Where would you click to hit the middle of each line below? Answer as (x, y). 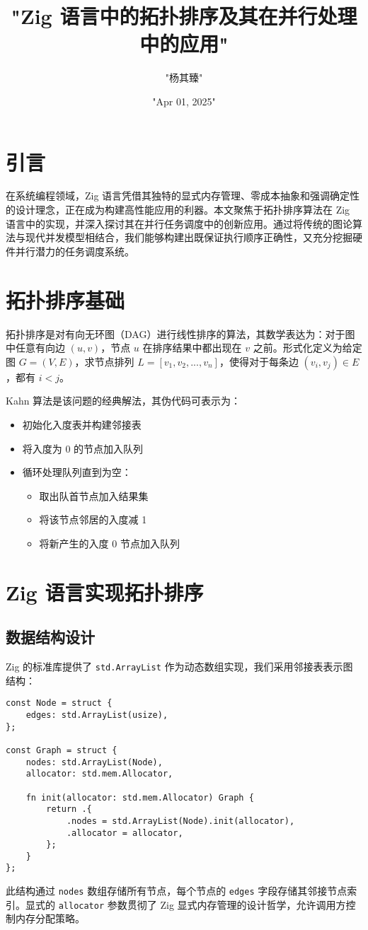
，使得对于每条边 (259, 361)
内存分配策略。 (50, 918)
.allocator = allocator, (125, 833)
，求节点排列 (104, 361)
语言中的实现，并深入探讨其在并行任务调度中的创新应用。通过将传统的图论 (179, 223)
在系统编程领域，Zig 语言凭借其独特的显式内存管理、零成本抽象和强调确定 (178, 196)
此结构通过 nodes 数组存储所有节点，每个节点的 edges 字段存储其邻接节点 (177, 891)
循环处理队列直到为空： (77, 472)
